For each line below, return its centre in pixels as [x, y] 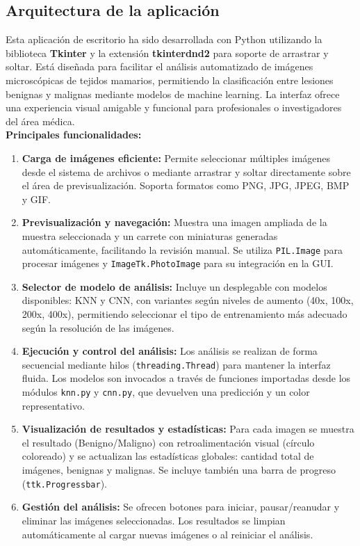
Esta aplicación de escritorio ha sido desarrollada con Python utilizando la [164, 39]
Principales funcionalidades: [74, 135]
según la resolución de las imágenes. [98, 327]
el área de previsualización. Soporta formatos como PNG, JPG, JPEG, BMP [186, 185]
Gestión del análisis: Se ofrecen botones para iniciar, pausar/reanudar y [181, 507]
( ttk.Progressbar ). [64, 483]
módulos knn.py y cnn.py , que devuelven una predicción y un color [166, 392]
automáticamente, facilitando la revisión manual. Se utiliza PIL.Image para [182, 249]
